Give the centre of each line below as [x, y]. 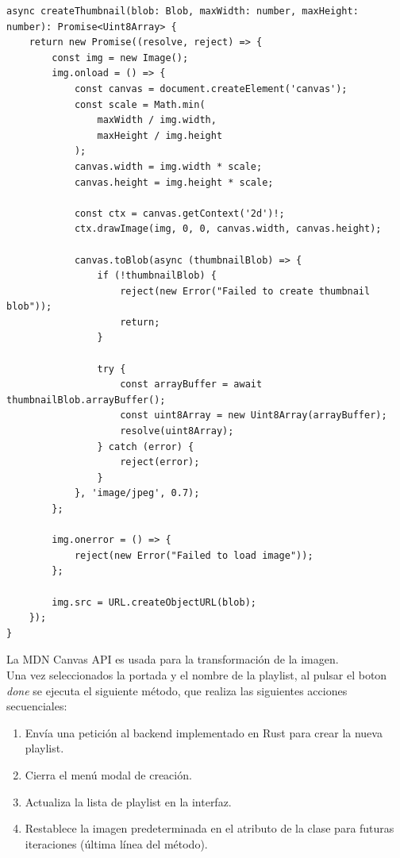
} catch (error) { [146, 446]
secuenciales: [37, 706]
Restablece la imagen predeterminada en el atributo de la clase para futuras [210, 828]
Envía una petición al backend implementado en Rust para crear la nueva [204, 732]
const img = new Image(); [120, 58]
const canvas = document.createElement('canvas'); [211, 88]
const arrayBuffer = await [191, 385]
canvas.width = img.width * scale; [168, 166]
